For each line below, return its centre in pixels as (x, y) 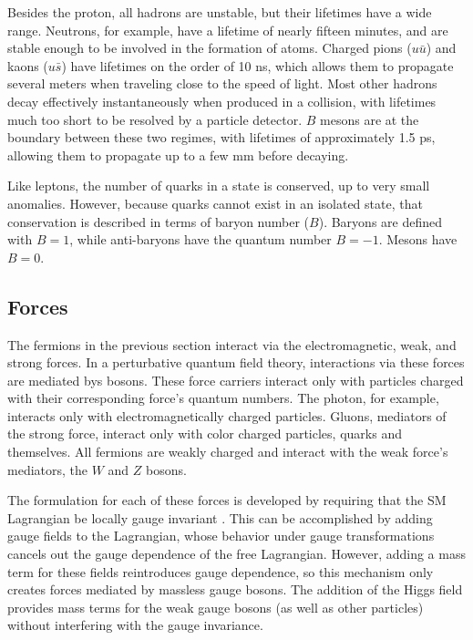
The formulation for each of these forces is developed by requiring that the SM (227, 500)
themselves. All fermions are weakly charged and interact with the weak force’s (228, 452)
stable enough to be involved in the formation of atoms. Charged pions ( (210, 48)
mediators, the (48, 469)
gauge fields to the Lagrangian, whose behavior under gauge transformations (221, 536)
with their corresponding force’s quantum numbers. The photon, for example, (223, 398)
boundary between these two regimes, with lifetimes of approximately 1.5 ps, (221, 137)
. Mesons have (418, 239)
